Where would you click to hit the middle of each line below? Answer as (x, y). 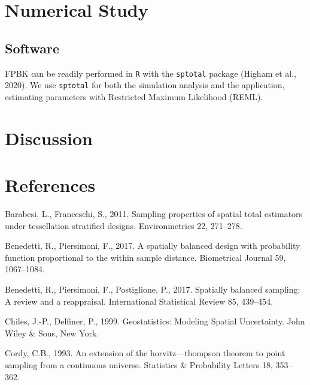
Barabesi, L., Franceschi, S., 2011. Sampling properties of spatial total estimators (154, 213)
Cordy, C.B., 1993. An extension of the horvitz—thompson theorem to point (145, 353)
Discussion (49, 138)
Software (32, 48)
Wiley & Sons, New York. (52, 333)
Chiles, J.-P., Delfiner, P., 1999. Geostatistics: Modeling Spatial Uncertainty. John (155, 321)
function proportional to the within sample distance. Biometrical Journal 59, (145, 257)
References (50, 185)
